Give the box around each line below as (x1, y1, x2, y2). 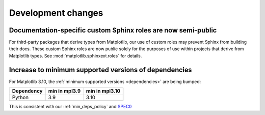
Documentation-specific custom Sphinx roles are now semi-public (9, 26, 217, 34)
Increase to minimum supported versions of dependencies (9, 65, 192, 74)
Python (12, 94, 29, 101)
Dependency (12, 87, 43, 94)
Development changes (9, 7, 103, 18)
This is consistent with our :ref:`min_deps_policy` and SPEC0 (9, 104, 132, 110)
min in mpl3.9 (48, 87, 81, 94)
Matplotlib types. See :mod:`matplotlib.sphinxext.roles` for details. (9, 53, 142, 58)
